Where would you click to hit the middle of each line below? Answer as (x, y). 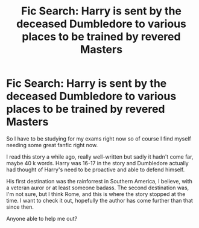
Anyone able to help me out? (42, 218)
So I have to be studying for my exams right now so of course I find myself (99, 138)
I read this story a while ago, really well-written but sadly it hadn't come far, (100, 157)
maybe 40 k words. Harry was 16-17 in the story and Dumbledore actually (97, 163)
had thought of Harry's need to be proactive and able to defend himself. (96, 169)
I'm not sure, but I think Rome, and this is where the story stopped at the (96, 194)
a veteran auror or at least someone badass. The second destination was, (98, 188)
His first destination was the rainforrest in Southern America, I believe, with (99, 181)
